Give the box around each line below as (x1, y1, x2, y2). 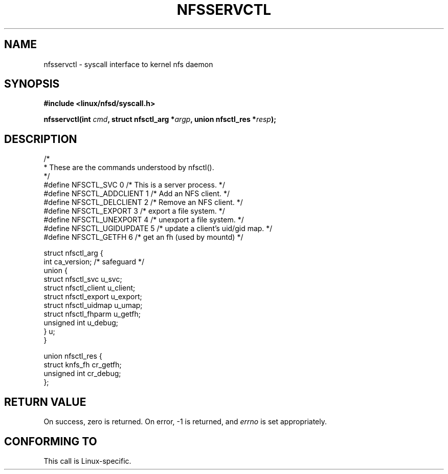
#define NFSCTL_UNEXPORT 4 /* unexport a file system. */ (43, 215, 244, 224)
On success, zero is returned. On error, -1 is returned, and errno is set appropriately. (43, 417, 327, 426)
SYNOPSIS (4, 77, 60, 91)
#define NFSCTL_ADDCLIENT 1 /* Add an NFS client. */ (43, 189, 230, 198)
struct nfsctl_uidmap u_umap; (43, 301, 143, 310)
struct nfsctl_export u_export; (43, 292, 142, 301)
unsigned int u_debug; (43, 318, 119, 327)
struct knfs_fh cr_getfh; (43, 360, 122, 369)
